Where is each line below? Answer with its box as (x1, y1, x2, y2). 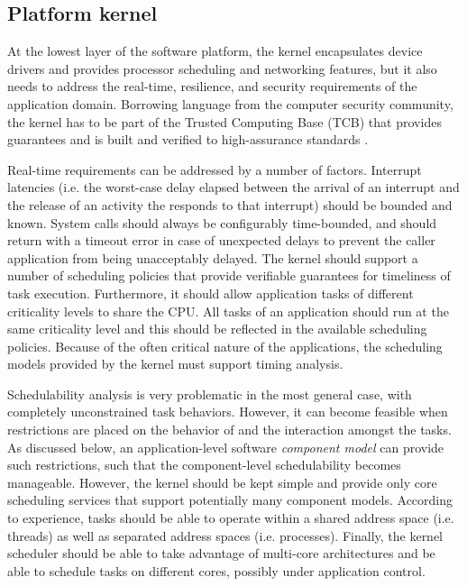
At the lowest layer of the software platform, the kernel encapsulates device (7, 41, 423, 60)
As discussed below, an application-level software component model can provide (7, 437, 444, 456)
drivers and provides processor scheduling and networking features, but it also (7, 59, 437, 78)
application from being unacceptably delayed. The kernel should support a (7, 248, 418, 267)
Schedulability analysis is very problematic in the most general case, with (7, 384, 412, 403)
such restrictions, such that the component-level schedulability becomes (7, 455, 401, 474)
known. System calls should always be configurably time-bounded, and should (7, 213, 437, 232)
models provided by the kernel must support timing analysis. (7, 354, 343, 373)
